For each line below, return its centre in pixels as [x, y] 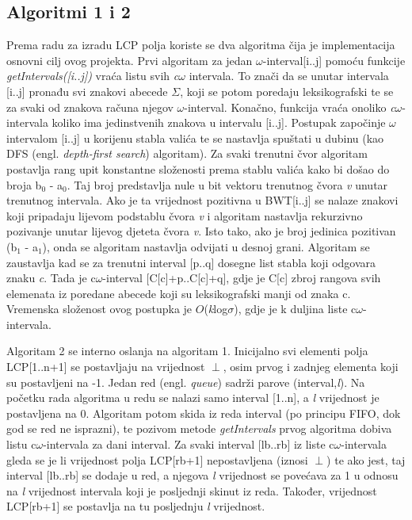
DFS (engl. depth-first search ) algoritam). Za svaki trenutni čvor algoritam [187, 153]
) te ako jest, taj [366, 459]
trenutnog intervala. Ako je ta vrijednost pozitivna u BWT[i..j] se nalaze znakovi [202, 200]
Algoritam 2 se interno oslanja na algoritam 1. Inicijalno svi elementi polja [187, 351]
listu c [21, 444]
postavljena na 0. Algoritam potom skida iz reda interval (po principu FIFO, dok [204, 413]
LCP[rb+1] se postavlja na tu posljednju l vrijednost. [136, 506]
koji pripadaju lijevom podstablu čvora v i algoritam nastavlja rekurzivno [185, 215]
